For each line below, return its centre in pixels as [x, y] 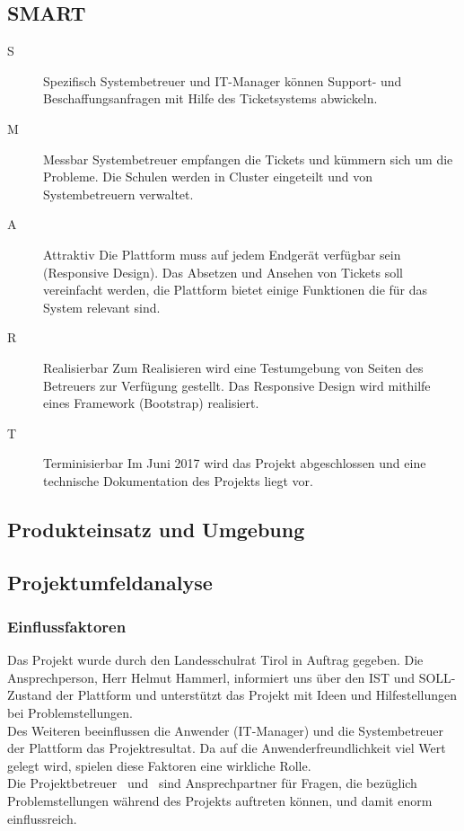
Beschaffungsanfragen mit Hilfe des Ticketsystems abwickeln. [210, 98]
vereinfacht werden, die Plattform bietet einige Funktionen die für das [236, 290]
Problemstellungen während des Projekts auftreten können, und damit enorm [220, 801]
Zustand [30, 695]
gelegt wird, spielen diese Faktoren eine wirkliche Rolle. [159, 765]
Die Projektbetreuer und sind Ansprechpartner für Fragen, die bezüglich [212, 783]
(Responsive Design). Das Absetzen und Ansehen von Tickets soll [223, 272]
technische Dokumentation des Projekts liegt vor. [178, 480]
